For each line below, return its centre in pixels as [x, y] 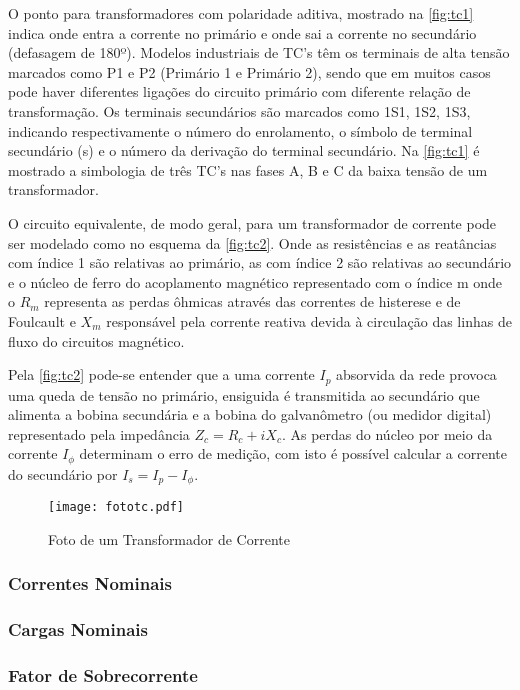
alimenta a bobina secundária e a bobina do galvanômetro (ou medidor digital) [250, 414]
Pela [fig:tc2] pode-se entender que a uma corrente [161, 374]
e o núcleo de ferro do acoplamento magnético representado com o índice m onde [255, 281]
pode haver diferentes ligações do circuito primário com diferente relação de [239, 91]
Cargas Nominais [78, 629]
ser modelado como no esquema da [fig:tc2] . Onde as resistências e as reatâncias [252, 242]
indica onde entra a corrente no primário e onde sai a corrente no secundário [242, 32]
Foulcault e [42, 320]
